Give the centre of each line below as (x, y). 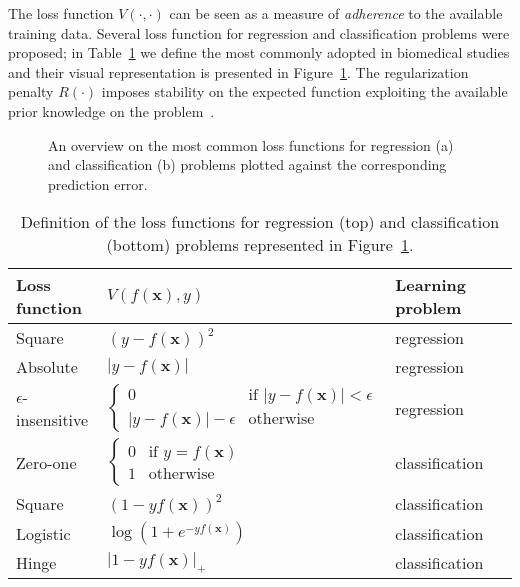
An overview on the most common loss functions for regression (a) (251, 144)
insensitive (52, 420)
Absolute (47, 367)
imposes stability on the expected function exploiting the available (304, 91)
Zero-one (46, 462)
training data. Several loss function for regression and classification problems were (259, 32)
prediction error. (98, 183)
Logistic (43, 533)
